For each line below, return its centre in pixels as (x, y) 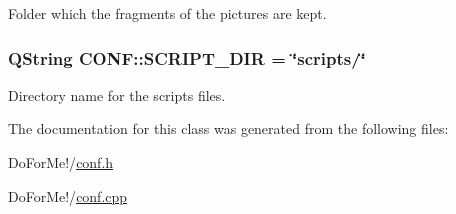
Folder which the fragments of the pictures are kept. (167, 13)
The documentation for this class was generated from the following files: (228, 128)
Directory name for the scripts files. (117, 94)
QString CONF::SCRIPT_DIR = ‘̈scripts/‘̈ (187, 57)
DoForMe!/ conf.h (61, 162)
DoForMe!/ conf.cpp (68, 195)
